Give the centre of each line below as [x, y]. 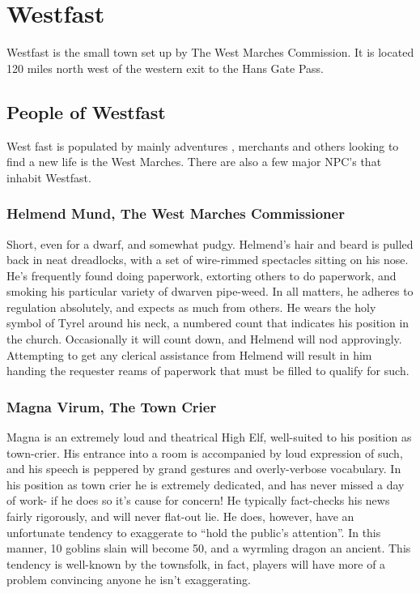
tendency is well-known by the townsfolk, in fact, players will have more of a [196, 563]
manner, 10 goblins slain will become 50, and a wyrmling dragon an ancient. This [209, 548]
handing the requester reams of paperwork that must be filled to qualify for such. [208, 371]
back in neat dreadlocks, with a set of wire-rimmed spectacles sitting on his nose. [208, 260]
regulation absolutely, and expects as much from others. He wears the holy [191, 307]
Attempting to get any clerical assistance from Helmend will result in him [189, 354]
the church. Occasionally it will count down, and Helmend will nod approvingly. [204, 339]
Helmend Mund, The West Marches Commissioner [176, 213]
